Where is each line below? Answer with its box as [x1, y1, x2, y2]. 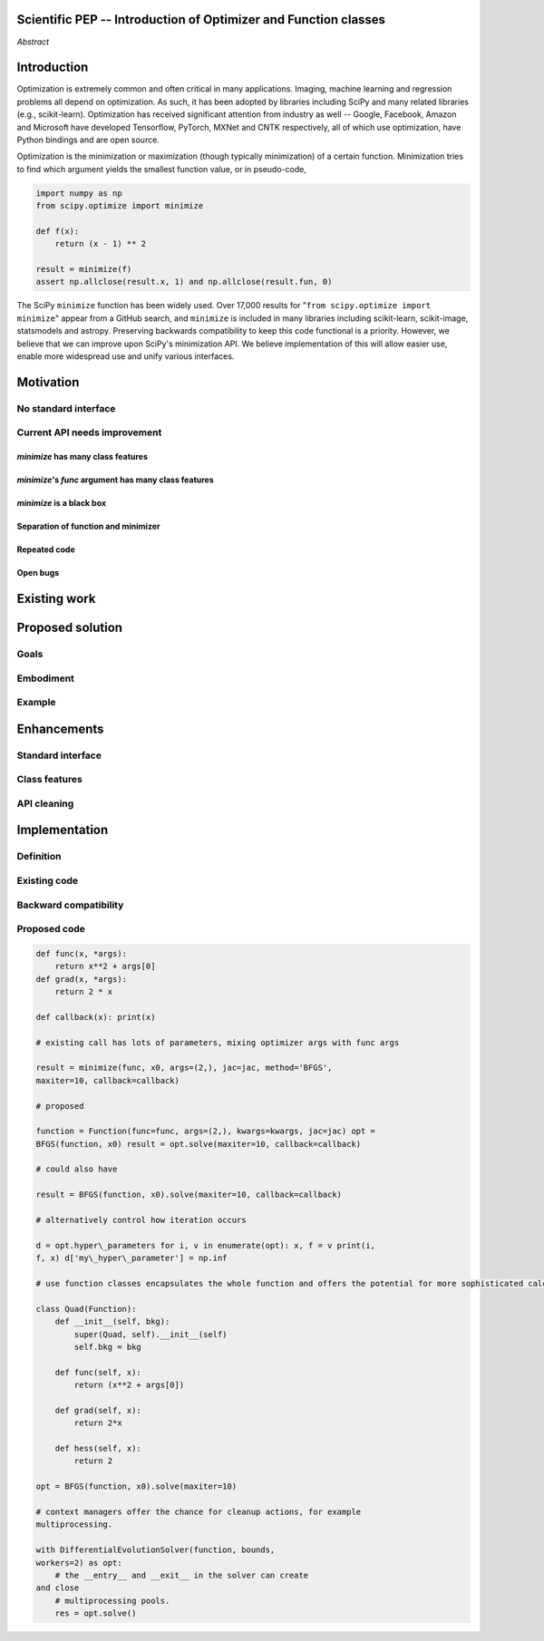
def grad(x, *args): [35, 974, 127, 984]
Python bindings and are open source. [16, 134, 160, 145]
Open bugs [16, 568, 60, 578]
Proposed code [16, 923, 86, 936]
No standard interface [16, 402, 116, 414]
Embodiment [16, 672, 74, 685]
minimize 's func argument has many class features [16, 474, 215, 485]
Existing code [16, 874, 79, 887]
